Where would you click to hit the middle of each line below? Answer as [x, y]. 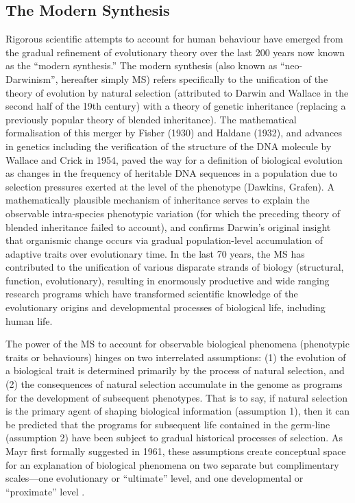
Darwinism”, [32, 78]
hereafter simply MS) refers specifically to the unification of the [195, 78]
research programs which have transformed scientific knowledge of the [152, 294]
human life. [29, 320]
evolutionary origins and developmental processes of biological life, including [166, 307]
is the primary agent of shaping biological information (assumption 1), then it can [178, 411]
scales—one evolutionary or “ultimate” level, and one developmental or [155, 478]
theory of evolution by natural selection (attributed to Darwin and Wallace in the [177, 92]
